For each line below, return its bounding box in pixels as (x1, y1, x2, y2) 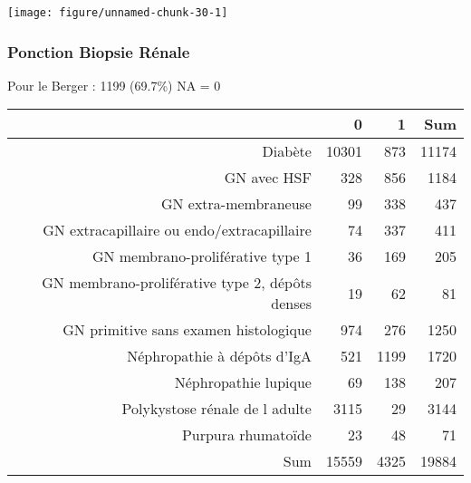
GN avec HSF (224, 167, 312, 188)
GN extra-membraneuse (160, 193, 312, 215)
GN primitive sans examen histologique (62, 319, 312, 341)
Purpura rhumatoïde (181, 424, 312, 446)
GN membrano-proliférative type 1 (91, 246, 312, 267)
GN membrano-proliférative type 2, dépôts (42, 272, 312, 294)
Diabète (262, 140, 312, 162)
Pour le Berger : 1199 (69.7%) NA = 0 (7, 75, 221, 94)
